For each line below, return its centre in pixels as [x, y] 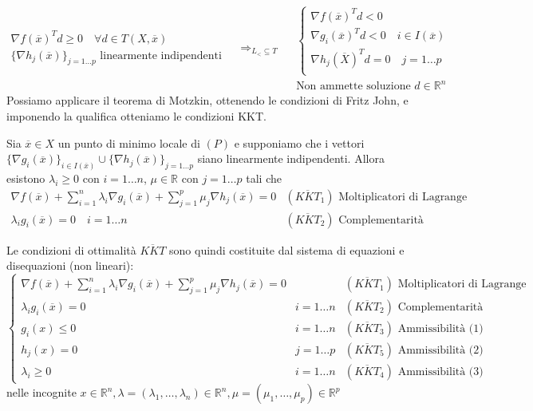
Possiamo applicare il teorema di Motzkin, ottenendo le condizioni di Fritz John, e [207, 100]
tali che [264, 178]
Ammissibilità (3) [440, 371]
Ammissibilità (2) [440, 350]
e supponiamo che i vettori [299, 142]
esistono [26, 178]
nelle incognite [41, 392]
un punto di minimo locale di [129, 142]
